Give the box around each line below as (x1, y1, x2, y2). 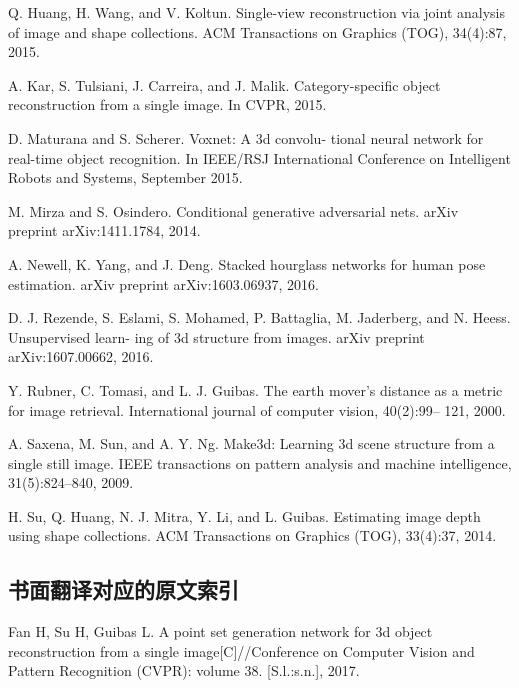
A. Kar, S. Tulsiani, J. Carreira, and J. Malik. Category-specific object (8, 74, 441, 95)
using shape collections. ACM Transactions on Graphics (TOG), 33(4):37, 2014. (8, 525, 497, 546)
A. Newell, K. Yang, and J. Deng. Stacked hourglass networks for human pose (8, 253, 486, 274)
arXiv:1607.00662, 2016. (8, 346, 154, 367)
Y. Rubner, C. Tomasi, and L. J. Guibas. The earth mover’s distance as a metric (8, 379, 503, 400)
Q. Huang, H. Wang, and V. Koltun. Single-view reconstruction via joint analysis (8, 2, 505, 22)
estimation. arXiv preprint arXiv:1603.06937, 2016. (8, 273, 319, 294)
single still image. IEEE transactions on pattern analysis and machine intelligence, (8, 452, 512, 473)
